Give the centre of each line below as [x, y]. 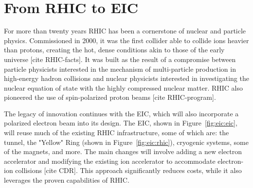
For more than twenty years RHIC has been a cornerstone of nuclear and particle [125, 31]
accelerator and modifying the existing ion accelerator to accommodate [110, 161]
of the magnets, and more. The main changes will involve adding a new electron [123, 151]
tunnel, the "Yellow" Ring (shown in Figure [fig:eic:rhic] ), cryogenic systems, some [126, 142]
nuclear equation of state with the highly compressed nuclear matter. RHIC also [124, 87]
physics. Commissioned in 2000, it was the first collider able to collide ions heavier [126, 40]
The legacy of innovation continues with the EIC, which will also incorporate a [121, 113]
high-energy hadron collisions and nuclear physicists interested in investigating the [126, 78]
